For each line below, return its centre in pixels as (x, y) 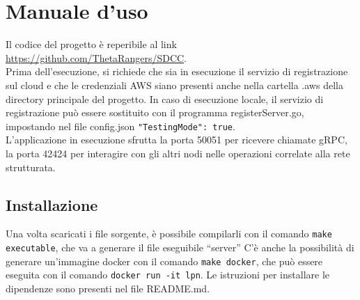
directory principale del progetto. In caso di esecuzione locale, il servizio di (165, 98)
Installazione (52, 204)
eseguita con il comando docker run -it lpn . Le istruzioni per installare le (168, 275)
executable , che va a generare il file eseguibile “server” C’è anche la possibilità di (180, 247)
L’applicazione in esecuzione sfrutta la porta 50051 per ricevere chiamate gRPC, (177, 140)
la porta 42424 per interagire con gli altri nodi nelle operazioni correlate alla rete (178, 153)
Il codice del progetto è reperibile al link (91, 44)
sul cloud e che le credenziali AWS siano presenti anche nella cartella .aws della (174, 85)
